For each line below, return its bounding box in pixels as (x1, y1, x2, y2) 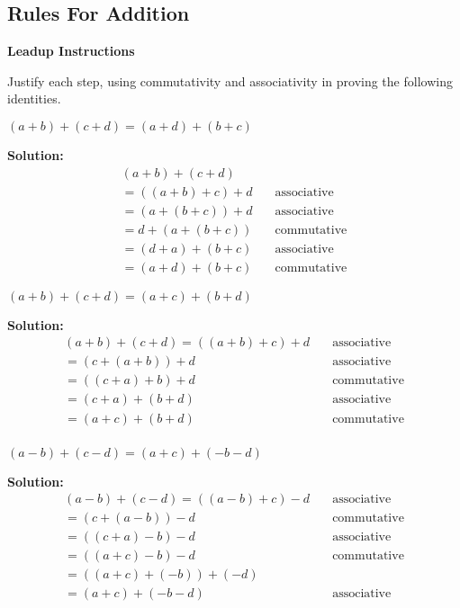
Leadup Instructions (7, 41, 135, 60)
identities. (7, 89, 61, 108)
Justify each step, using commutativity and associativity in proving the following (7, 71, 453, 90)
